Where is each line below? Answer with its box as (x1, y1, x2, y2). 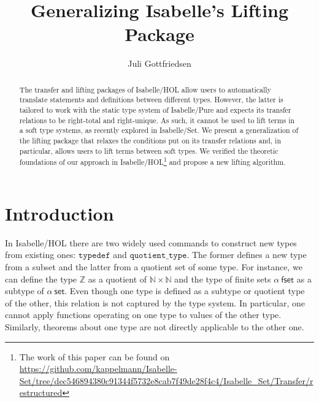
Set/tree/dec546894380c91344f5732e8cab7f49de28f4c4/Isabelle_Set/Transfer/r (19, 374, 313, 387)
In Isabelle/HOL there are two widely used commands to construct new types (5, 236, 297, 249)
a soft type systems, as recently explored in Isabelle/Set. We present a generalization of (19, 125, 299, 135)
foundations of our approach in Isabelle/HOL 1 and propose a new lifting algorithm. (19, 155, 286, 167)
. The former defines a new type (186, 248, 307, 261)
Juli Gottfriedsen (128, 57, 191, 70)
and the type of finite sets (174, 272, 271, 285)
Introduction (5, 200, 114, 226)
